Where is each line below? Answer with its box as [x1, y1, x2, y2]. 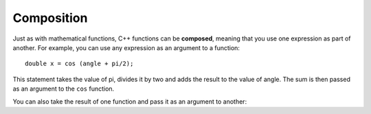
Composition [12, 10, 88, 25]
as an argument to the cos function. [12, 84, 115, 93]
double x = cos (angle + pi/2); [25, 60, 134, 68]
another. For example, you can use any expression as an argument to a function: [12, 43, 240, 52]
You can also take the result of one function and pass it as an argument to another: [12, 97, 247, 106]
